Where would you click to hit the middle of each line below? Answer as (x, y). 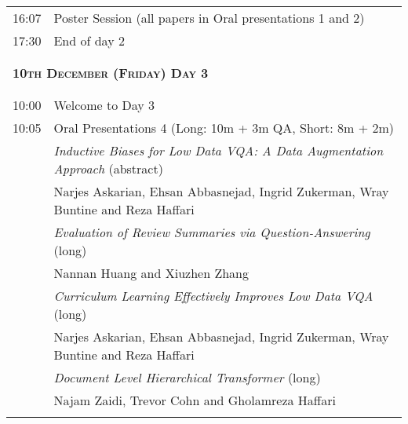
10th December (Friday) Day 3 (111, 73)
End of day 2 (89, 40)
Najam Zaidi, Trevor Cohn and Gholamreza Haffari (195, 400)
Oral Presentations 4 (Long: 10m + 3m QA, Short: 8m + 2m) (224, 128)
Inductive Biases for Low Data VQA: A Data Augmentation (219, 150)
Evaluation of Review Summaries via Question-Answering (212, 232)
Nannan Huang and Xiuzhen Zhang (151, 273)
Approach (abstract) (108, 168)
